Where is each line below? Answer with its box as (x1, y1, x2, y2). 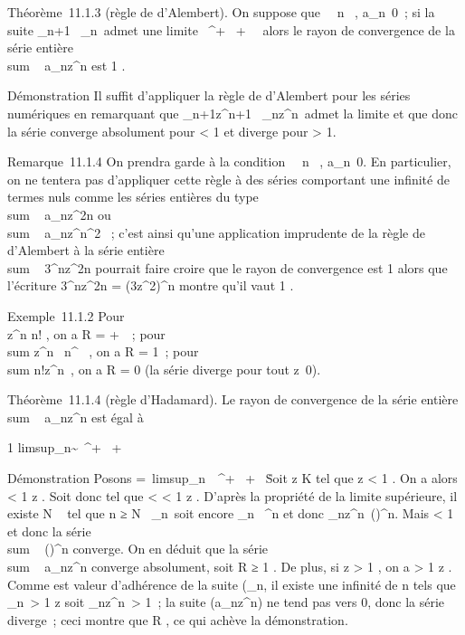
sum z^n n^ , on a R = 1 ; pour (7, 342, 199, 361)
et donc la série (7, 521, 91, 540)
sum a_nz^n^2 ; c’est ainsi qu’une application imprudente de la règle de (7, 223, 425, 242)
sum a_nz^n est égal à (7, 407, 144, 426)
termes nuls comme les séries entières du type (7, 187, 259, 206)
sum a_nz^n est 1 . (7, 55, 126, 74)
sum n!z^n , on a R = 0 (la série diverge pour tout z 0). (7, 359, 321, 378)
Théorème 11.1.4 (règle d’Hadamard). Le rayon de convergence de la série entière (7, 390, 459, 409)
